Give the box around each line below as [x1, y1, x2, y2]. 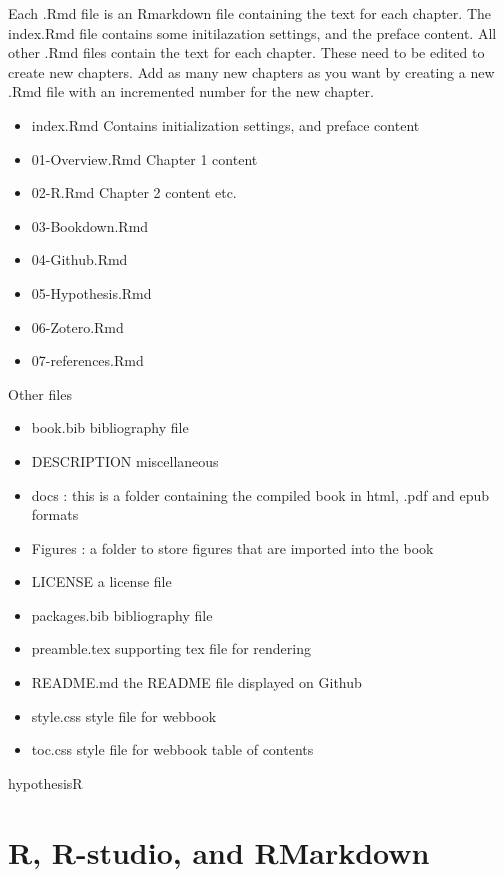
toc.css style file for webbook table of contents [31, 739, 314, 760]
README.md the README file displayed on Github [31, 672, 362, 693]
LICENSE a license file [31, 571, 172, 592]
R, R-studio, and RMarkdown [8, 831, 430, 872]
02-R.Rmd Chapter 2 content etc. [31, 182, 237, 203]
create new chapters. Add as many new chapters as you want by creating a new [8, 61, 495, 82]
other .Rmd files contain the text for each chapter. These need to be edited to [8, 42, 485, 63]
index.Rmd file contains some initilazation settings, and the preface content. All [8, 22, 497, 43]
